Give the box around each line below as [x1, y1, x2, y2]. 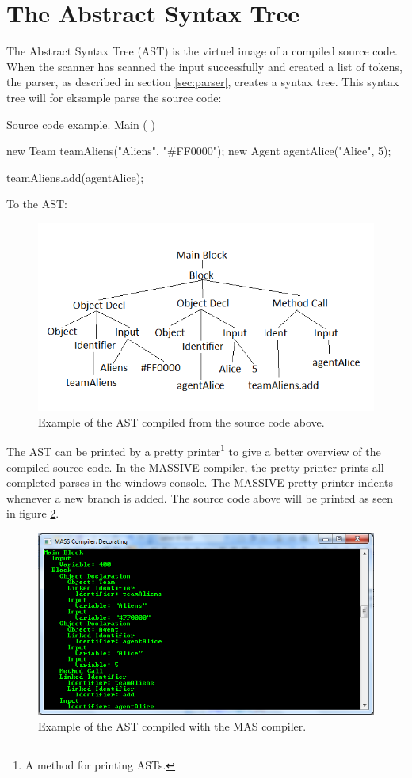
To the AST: [6, 195, 67, 212]
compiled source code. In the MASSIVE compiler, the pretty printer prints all [6, 458, 384, 475]
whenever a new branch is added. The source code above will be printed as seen [6, 489, 394, 506]
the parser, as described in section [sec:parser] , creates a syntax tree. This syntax [6, 74, 399, 90]
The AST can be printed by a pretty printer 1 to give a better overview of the [6, 441, 381, 460]
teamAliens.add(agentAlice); [6, 169, 144, 185]
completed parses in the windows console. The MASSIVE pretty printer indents [6, 474, 394, 491]
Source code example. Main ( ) [6, 116, 155, 132]
